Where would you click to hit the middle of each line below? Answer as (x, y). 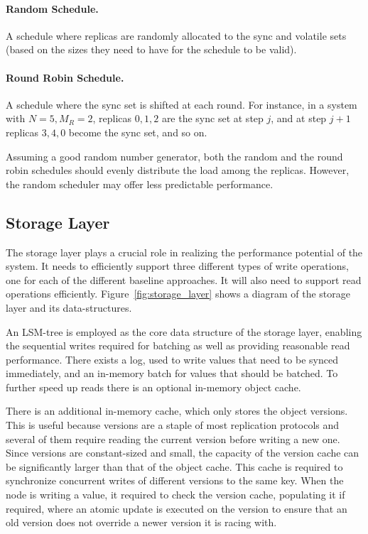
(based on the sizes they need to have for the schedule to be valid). (151, 49)
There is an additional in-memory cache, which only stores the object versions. (177, 411)
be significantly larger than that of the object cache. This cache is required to (174, 466)
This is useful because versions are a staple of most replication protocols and (173, 425)
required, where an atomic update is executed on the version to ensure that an (177, 508)
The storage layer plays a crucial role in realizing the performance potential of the (184, 252)
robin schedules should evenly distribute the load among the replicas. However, (178, 170)
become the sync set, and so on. (138, 132)
